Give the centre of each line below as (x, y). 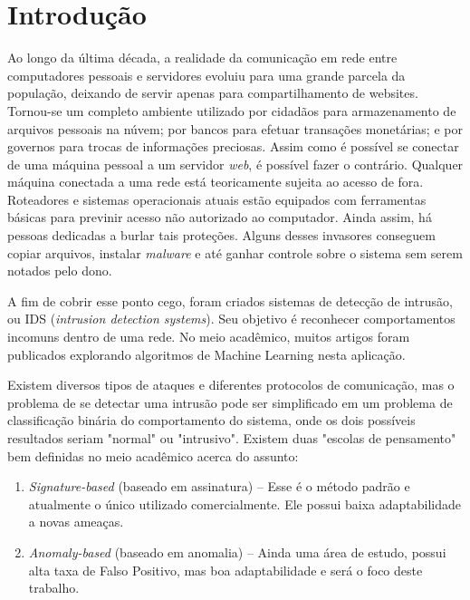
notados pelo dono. (60, 271)
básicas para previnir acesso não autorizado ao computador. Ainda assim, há (220, 217)
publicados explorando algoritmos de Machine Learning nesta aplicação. (206, 354)
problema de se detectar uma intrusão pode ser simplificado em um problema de (230, 402)
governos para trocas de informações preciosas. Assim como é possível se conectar (233, 146)
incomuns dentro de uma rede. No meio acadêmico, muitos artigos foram (209, 337)
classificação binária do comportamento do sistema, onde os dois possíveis (211, 420)
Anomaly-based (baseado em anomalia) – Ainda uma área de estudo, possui (237, 552)
